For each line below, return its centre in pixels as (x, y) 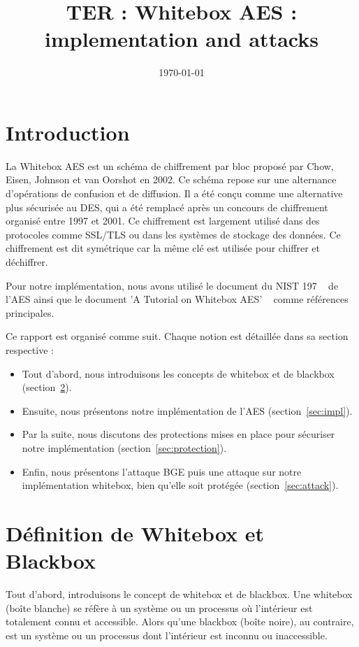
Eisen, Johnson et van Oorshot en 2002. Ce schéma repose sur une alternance (171, 179)
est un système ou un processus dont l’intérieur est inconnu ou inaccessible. (167, 635)
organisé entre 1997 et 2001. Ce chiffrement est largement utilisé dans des (163, 221)
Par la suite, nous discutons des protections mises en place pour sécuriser (178, 434)
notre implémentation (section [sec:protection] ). (124, 447)
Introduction (68, 132)
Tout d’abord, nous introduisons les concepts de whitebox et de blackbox (178, 373)
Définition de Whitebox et (135, 533)
